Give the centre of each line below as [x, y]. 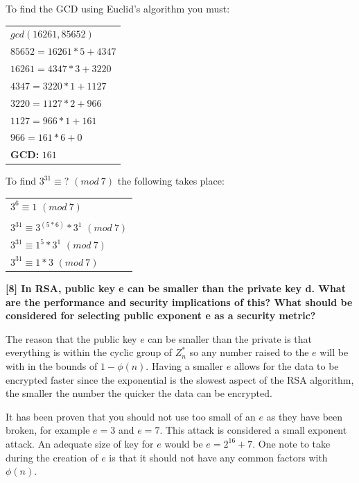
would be [184, 443]
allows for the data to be [286, 365]
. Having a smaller [185, 365]
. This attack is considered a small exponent [253, 430]
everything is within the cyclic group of [89, 352]
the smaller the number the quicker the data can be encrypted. [139, 393]
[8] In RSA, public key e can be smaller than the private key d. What [176, 288]
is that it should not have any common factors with [218, 457]
